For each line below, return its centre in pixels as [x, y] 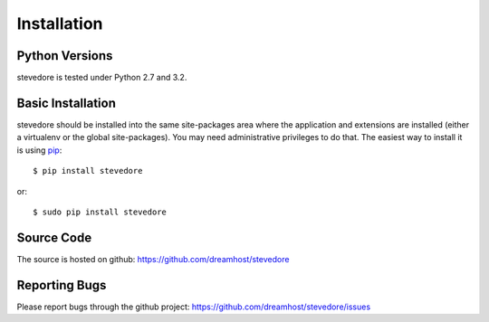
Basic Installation [67, 103]
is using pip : [39, 150]
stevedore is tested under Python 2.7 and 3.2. [102, 78]
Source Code [54, 237]
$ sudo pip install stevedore [100, 212]
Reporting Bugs [62, 285]
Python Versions [65, 56]
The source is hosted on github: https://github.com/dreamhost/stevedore [153, 259]
